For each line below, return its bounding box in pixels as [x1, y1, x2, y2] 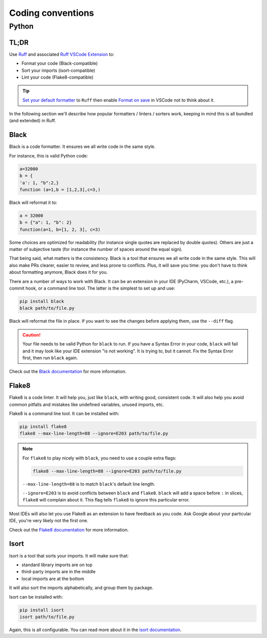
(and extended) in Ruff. [9, 118, 56, 124]
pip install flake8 [19, 424, 67, 429]
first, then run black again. [22, 354, 78, 361]
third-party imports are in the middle [21, 569, 96, 575]
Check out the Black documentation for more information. [9, 369, 127, 375]
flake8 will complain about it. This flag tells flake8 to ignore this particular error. [22, 497, 190, 503]
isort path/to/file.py [19, 614, 75, 620]
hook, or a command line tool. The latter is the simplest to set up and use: [25, 285, 176, 291]
